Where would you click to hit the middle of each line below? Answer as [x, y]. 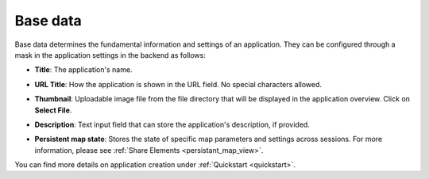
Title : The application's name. [83, 70]
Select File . [53, 110]
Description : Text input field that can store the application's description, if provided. [172, 124]
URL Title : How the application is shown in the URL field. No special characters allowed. [178, 84]
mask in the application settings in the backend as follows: [110, 55]
